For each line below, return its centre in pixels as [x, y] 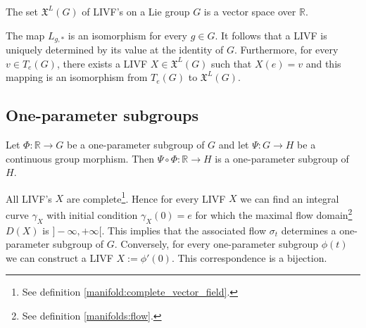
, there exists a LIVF [102, 63]
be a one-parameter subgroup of [136, 145]
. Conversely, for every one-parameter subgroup [216, 244]
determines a [309, 230]
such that [232, 63]
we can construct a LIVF [59, 257]
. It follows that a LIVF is [271, 35]
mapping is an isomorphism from [77, 77]
